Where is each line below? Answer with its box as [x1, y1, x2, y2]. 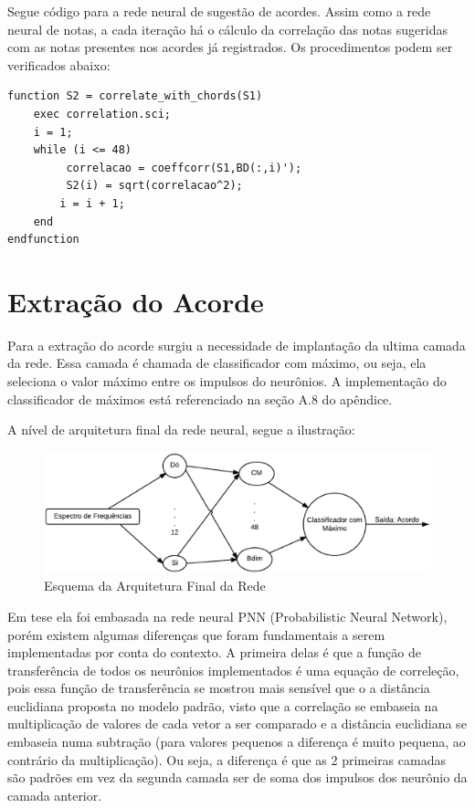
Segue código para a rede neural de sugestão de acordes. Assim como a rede [7, 2, 431, 20]
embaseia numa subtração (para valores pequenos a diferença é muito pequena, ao [7, 732, 466, 751]
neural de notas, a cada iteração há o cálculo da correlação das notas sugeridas [7, 19, 448, 38]
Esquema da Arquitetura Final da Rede [44, 576, 266, 595]
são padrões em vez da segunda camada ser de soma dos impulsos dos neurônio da [7, 768, 468, 787]
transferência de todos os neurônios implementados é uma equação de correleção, [7, 660, 459, 679]
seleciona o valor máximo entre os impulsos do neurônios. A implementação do [7, 372, 447, 391]
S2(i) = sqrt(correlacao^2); [66, 179, 243, 193]
